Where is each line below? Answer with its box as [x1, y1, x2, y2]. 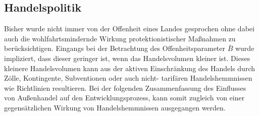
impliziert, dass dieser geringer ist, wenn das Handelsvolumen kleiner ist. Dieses [4, 52, 250, 63]
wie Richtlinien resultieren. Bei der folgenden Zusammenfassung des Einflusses [4, 82, 246, 93]
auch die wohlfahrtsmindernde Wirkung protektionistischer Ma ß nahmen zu [4, 33, 236, 43]
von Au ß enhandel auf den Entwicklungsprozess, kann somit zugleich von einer [4, 92, 245, 103]
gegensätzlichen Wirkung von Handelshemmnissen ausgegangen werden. [4, 102, 226, 112]
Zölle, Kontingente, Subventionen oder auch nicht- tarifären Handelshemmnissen [4, 73, 252, 83]
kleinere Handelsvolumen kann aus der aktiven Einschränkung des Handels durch [4, 63, 255, 73]
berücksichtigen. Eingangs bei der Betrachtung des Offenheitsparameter [4, 43, 226, 53]
